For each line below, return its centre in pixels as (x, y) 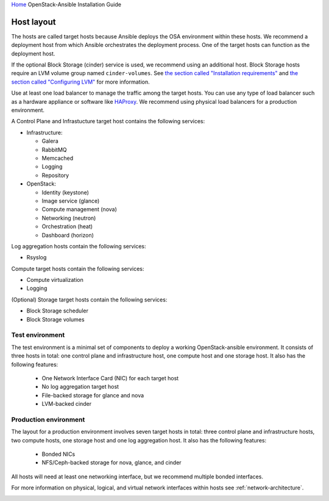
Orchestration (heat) (67, 226)
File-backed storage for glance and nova (93, 395)
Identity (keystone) (65, 192)
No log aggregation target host (80, 387)
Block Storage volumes (55, 319)
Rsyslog (37, 258)
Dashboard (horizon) (68, 235)
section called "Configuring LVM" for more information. (81, 82)
